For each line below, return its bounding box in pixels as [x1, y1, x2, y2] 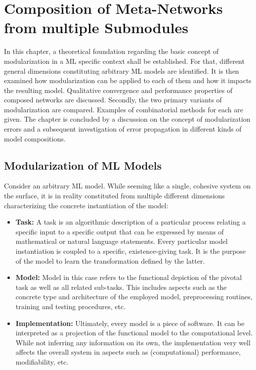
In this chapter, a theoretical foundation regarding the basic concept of [4, 46, 219, 56]
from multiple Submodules [4, 17, 188, 38]
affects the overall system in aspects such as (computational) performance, [15, 347, 241, 357]
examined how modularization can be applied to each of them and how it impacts [4, 75, 252, 86]
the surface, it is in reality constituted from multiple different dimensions [4, 190, 225, 201]
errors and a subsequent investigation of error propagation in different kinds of [4, 124, 242, 134]
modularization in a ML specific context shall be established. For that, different [4, 55, 245, 66]
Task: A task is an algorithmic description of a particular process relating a [15, 217, 246, 227]
